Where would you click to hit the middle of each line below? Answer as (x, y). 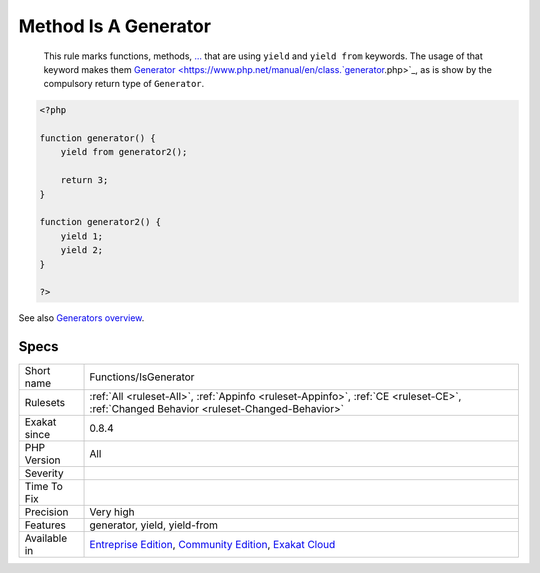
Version (42, 460)
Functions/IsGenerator (142, 377)
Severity (44, 473)
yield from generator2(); (124, 152)
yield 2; (82, 250)
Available (46, 538)
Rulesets (44, 403)
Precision (46, 512)
